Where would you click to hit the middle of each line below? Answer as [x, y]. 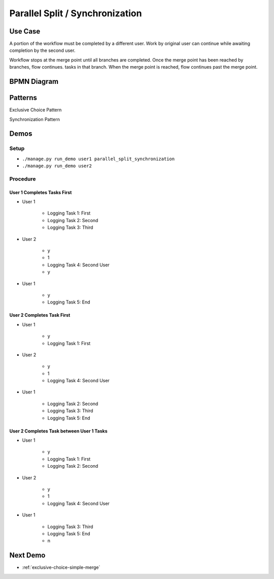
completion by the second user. [42, 50]
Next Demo [27, 555]
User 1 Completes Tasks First [41, 192]
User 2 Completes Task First [40, 315]
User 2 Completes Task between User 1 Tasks [58, 431]
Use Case [25, 31]
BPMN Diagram [34, 82]
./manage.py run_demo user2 [57, 166]
